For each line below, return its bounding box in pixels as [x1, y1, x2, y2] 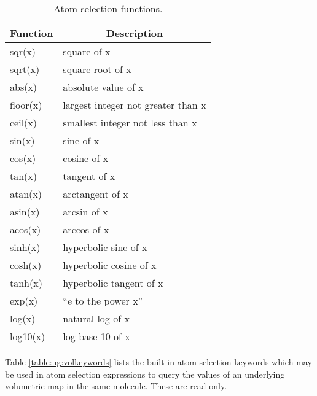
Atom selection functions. [53, 1, 163, 15]
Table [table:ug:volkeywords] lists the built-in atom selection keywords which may [5, 355, 312, 368]
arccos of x [63, 222, 109, 236]
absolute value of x [63, 80, 144, 94]
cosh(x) [10, 258, 42, 272]
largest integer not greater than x [63, 98, 206, 112]
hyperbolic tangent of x [63, 276, 163, 290]
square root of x [63, 62, 131, 76]
